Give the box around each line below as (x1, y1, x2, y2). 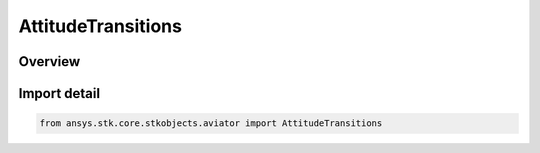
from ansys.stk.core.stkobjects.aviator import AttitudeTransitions (39, 118, 383, 129)
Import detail (18, 85, 100, 102)
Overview (18, 53, 81, 70)
